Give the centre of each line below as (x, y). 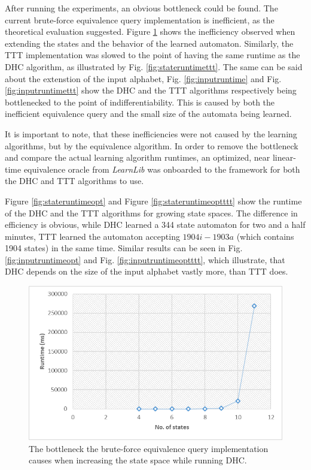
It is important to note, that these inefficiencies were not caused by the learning (151, 133)
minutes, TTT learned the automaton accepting (92, 236)
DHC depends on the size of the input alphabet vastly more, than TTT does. (147, 271)
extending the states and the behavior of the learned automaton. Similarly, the (149, 43)
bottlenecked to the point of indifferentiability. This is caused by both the (140, 102)
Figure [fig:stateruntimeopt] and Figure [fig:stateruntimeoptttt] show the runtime (153, 201)
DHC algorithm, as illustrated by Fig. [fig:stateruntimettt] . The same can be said (154, 66)
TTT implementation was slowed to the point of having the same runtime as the (153, 55)
